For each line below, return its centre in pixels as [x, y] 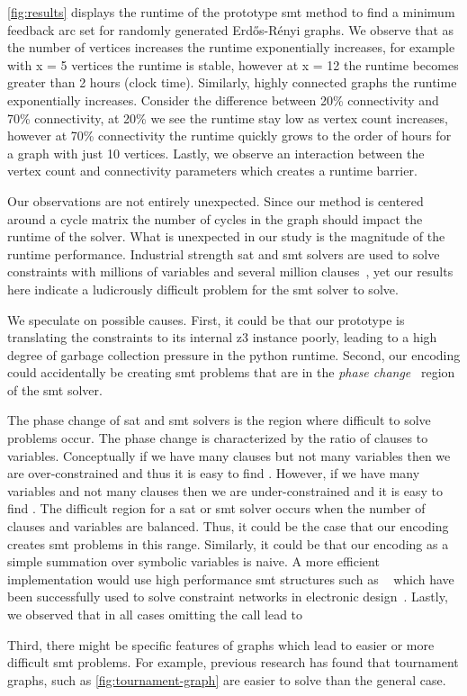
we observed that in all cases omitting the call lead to [155, 614]
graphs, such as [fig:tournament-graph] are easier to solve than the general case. [227, 679]
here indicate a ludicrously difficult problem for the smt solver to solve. [203, 289]
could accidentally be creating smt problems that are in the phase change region [231, 372]
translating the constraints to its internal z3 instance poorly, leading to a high [222, 337]
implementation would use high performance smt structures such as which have [231, 578]
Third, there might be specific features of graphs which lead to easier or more [221, 644]
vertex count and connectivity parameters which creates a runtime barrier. [212, 171]
